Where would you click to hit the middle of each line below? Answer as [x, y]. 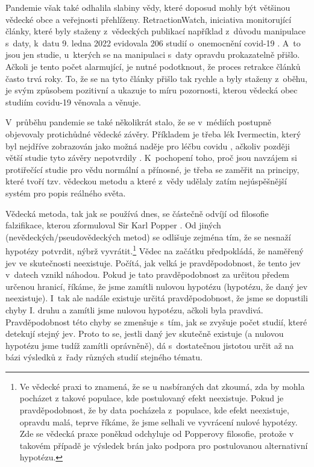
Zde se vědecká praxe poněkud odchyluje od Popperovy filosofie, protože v [157, 434]
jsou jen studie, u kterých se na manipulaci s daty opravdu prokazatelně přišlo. [153, 55]
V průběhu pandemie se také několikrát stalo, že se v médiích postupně [138, 122]
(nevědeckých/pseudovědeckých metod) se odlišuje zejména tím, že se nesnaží [148, 237]
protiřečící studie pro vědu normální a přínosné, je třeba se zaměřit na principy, [152, 169]
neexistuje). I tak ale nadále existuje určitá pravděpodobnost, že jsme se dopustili [157, 298]
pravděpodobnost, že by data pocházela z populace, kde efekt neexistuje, [154, 410]
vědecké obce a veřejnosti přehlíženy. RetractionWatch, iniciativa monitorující [149, 19]
